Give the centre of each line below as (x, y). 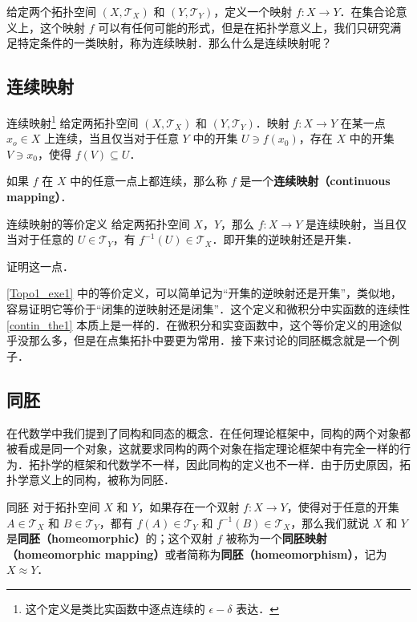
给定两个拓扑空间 (51, 11)
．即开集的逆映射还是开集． (285, 239)
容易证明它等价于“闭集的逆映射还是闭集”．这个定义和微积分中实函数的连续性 (208, 308)
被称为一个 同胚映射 (276, 538)
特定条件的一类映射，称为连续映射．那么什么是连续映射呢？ (174, 43)
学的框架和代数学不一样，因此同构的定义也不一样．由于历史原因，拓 (231, 464)
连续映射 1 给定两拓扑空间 (73, 121)
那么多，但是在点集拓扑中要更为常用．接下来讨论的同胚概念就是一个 (208, 340)
